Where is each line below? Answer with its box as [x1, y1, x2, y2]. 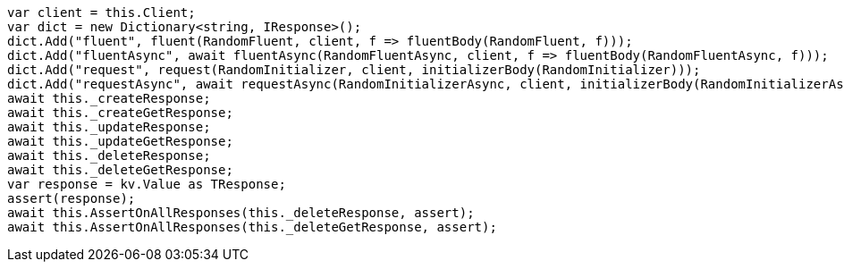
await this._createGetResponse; [7, 105, 233, 120]
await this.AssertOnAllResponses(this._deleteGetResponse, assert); [7, 220, 497, 234]
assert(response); [7, 191, 136, 206]
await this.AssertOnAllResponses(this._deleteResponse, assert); [7, 206, 475, 220]
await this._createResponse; [7, 91, 211, 105]
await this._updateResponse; [7, 120, 211, 134]
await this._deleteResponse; [7, 148, 211, 163]
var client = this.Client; [7, 5, 196, 20]
